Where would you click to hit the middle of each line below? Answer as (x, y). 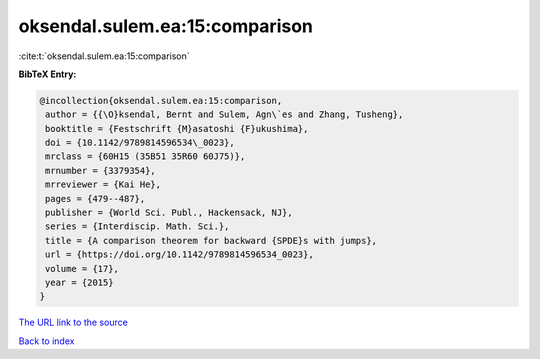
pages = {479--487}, (95, 198)
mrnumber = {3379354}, (101, 170)
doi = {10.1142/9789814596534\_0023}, (140, 143)
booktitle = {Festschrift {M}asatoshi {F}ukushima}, (177, 128)
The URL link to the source (73, 322)
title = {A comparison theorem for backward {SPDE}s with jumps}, (211, 240)
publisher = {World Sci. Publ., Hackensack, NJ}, (169, 213)
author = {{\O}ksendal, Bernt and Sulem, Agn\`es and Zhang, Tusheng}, (224, 114)
